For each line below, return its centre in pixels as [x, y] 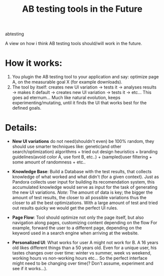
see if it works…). [30, 269]
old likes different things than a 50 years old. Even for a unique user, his [84, 248]
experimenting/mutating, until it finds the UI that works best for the [79, 103]
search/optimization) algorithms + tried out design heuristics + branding [85, 152]
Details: [21, 128]
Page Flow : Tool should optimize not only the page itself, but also [78, 218]
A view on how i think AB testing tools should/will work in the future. [74, 44]
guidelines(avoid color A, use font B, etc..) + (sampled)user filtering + [82, 157]
